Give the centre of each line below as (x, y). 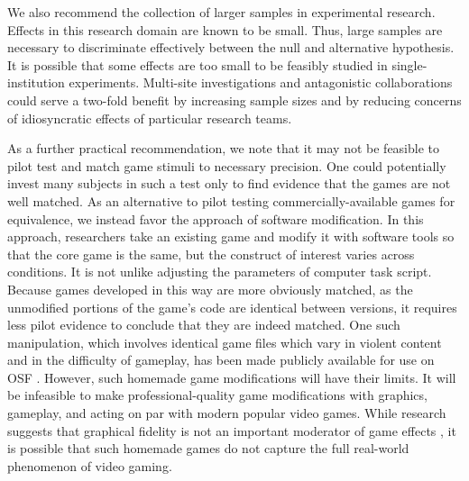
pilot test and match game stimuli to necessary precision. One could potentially (227, 165)
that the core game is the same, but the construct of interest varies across (211, 254)
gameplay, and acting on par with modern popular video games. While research (227, 413)
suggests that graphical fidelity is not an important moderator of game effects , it (232, 430)
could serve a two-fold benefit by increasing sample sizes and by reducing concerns (234, 100)
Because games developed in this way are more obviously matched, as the (210, 289)
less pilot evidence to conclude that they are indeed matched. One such (204, 325)
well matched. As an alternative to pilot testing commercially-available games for (231, 200)
